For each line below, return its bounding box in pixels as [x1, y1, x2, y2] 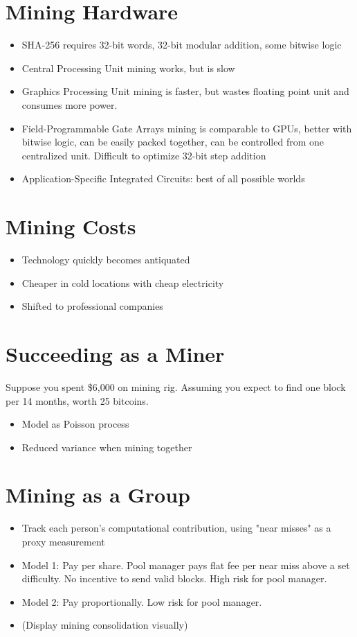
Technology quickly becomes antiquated [21, 252, 190, 266]
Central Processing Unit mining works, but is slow [21, 60, 235, 75]
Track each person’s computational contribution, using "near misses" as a [21, 521, 331, 535]
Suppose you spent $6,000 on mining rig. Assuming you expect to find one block [6, 379, 346, 394]
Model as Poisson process [21, 417, 129, 431]
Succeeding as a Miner [6, 339, 225, 367]
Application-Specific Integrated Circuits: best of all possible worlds [21, 171, 305, 186]
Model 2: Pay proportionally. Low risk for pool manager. [21, 594, 262, 609]
